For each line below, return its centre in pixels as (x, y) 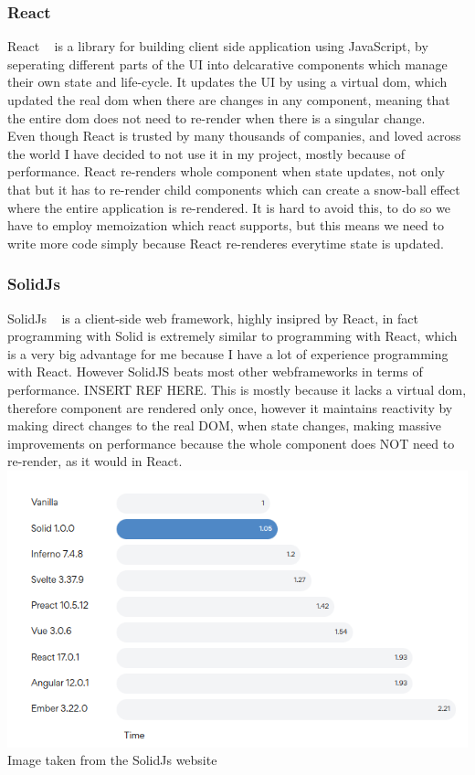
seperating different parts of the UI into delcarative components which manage (227, 64)
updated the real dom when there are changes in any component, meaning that (229, 100)
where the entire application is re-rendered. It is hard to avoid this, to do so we (229, 207)
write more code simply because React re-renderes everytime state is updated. (226, 243)
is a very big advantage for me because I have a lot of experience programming (228, 353)
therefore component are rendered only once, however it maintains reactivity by (230, 407)
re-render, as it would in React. (95, 461)
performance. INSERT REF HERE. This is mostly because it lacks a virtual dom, (237, 389)
